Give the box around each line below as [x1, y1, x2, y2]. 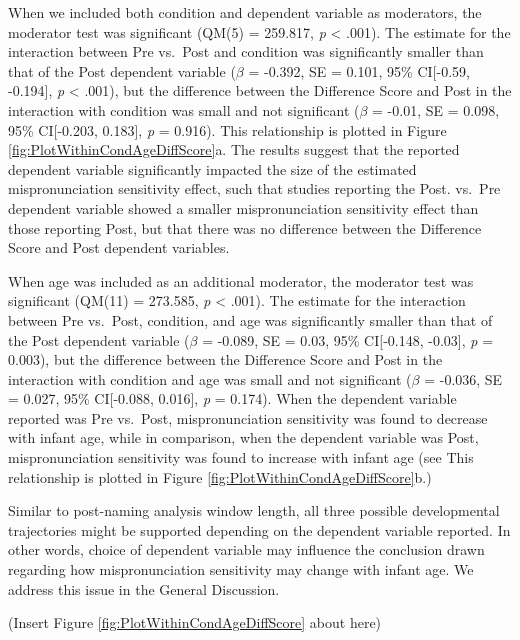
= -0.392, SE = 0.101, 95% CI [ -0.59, [248, 60, 470, 81]
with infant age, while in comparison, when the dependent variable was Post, [8, 427, 479, 448]
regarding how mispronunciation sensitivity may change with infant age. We [8, 559, 474, 580]
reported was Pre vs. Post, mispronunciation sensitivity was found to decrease [8, 407, 488, 428]
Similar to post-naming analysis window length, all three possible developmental [8, 500, 500, 521]
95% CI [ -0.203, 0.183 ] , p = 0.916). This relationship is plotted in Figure [8, 119, 447, 140]
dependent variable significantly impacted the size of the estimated [8, 158, 417, 179]
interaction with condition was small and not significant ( [8, 99, 360, 120]
